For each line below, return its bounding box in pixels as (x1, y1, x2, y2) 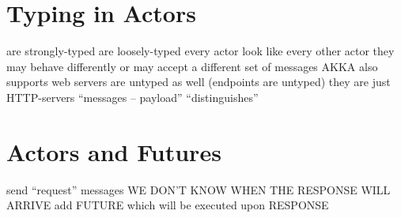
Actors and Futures (6, 135, 221, 167)
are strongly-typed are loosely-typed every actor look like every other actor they (6, 43, 395, 59)
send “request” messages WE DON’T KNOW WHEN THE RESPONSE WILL (6, 181, 391, 197)
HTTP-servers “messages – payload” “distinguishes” (6, 88, 259, 105)
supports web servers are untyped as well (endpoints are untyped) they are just (6, 73, 391, 90)
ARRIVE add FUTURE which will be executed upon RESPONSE (6, 197, 329, 213)
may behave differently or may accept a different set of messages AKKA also (6, 58, 378, 74)
